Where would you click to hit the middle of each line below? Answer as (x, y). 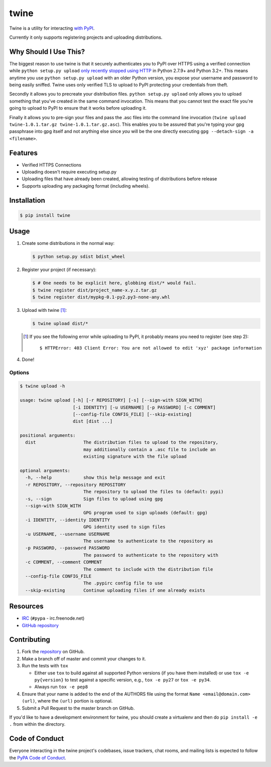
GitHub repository (40, 625)
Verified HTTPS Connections (51, 165)
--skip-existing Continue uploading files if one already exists (115, 590)
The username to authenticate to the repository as (148, 541)
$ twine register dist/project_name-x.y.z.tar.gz (95, 290)
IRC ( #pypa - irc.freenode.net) (53, 618)
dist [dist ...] (93, 421)
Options (19, 372)
